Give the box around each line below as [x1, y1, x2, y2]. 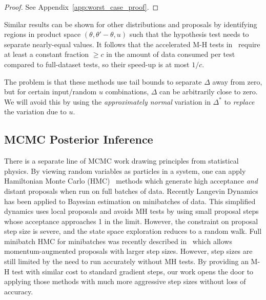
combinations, [105, 86, 149, 97]
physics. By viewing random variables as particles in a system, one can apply [4, 165, 246, 176]
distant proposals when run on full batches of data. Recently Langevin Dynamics [4, 185, 258, 196]
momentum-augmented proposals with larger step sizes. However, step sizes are [4, 246, 253, 256]
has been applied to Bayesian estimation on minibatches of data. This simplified [4, 195, 256, 206]
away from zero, [212, 76, 262, 87]
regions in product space [4, 29, 81, 39]
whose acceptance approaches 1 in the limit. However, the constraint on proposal [4, 215, 258, 226]
